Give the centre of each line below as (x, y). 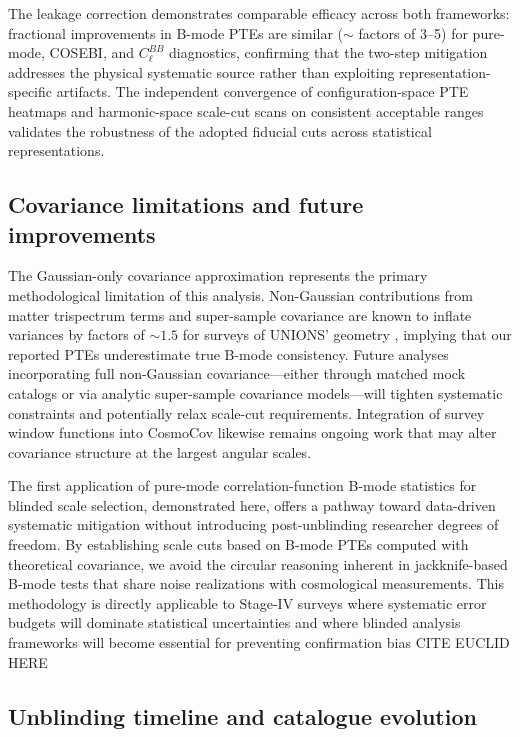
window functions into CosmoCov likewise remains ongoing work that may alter (252, 432)
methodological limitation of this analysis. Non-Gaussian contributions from (241, 294)
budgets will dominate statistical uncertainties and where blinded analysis (234, 622)
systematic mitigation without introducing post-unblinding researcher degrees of (253, 524)
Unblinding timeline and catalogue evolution (242, 715)
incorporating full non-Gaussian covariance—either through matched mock (237, 373)
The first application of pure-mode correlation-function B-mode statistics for (242, 485)
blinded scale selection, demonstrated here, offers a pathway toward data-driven (252, 504)
